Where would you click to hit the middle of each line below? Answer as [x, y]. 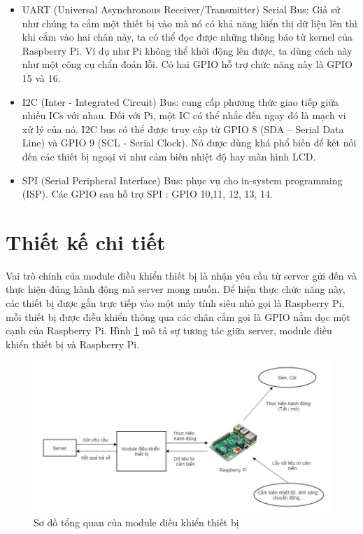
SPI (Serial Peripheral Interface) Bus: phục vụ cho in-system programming [182, 180]
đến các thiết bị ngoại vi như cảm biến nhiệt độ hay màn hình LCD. [169, 156]
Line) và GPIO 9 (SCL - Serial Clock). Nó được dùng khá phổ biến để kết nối [189, 143]
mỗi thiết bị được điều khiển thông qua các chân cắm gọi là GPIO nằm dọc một [178, 316]
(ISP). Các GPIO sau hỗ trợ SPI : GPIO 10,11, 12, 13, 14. [147, 194]
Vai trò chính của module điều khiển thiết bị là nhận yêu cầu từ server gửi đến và [181, 275]
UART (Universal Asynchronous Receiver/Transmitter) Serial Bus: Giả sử [181, 9]
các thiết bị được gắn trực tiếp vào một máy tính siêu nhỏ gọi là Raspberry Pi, [175, 303]
